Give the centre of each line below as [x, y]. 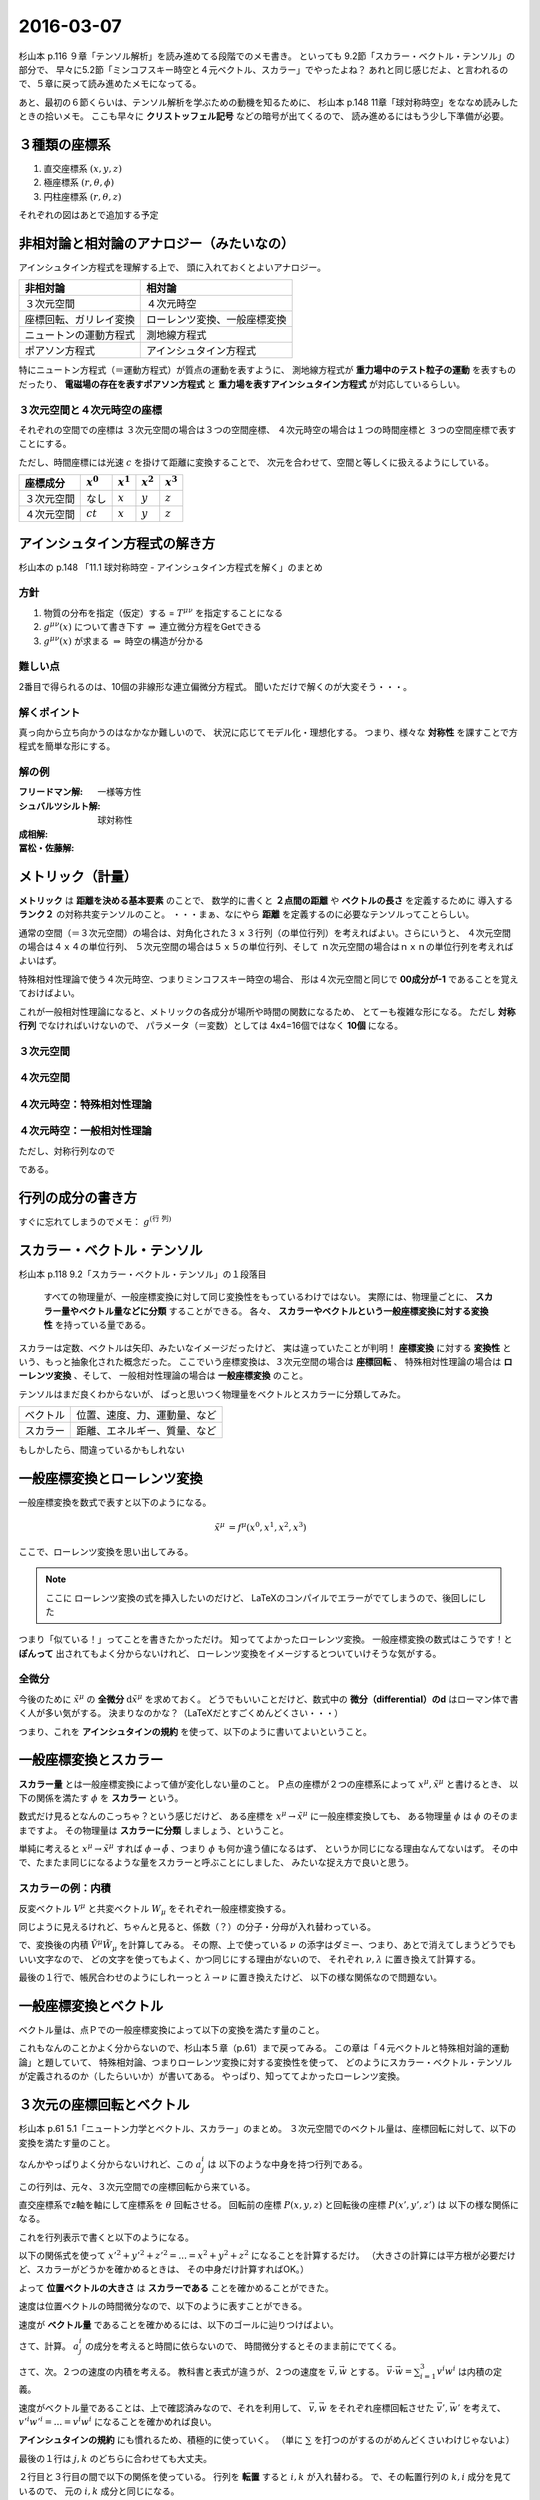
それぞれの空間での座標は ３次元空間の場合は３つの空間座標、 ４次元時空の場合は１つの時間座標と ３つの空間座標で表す [267, 430]
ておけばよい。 [49, 993]
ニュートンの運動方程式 [79, 335]
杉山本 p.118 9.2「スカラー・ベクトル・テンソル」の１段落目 [142, 1274]
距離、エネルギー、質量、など [146, 1431]
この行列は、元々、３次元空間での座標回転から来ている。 [136, 2186]
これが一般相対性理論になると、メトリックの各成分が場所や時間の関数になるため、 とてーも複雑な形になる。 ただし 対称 [267, 1011]
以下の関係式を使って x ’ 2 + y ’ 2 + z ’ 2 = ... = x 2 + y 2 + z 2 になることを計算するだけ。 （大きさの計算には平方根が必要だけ [267, 2255]
